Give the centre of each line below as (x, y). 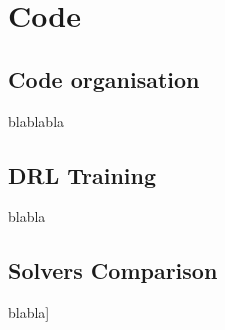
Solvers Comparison (113, 270)
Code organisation (104, 78)
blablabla (36, 120)
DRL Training (82, 174)
